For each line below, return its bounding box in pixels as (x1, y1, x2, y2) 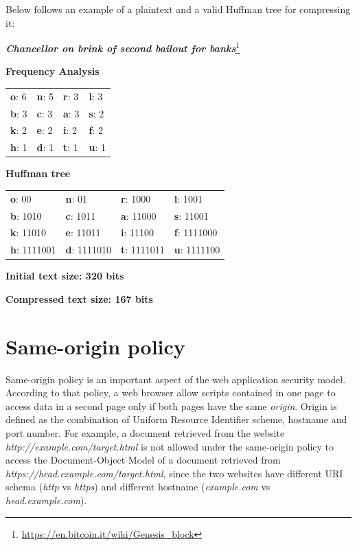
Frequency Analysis (5, 64, 100, 78)
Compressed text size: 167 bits (5, 291, 153, 306)
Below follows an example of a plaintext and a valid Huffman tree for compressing (5, 2, 351, 16)
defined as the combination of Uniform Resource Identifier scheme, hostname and (5, 412, 347, 426)
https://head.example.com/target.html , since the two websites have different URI (5, 466, 343, 480)
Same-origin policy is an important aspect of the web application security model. (5, 372, 346, 386)
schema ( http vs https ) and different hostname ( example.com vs (5, 479, 270, 494)
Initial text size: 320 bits (5, 269, 124, 283)
